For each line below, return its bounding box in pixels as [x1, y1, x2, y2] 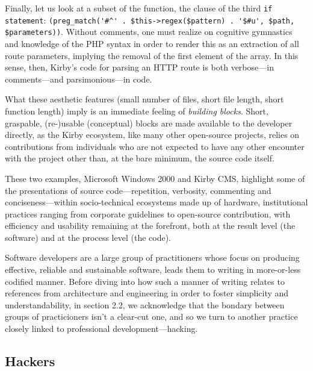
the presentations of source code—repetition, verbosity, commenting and [5, 184, 271, 196]
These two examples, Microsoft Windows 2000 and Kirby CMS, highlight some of [5, 172, 305, 184]
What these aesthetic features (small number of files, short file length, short [5, 93, 284, 105]
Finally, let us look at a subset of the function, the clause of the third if [5, 2, 273, 14]
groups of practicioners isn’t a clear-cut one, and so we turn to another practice [5, 310, 298, 323]
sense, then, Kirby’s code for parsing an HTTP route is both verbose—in [5, 61, 274, 73]
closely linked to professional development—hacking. [5, 322, 198, 335]
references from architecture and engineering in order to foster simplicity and [5, 287, 289, 299]
